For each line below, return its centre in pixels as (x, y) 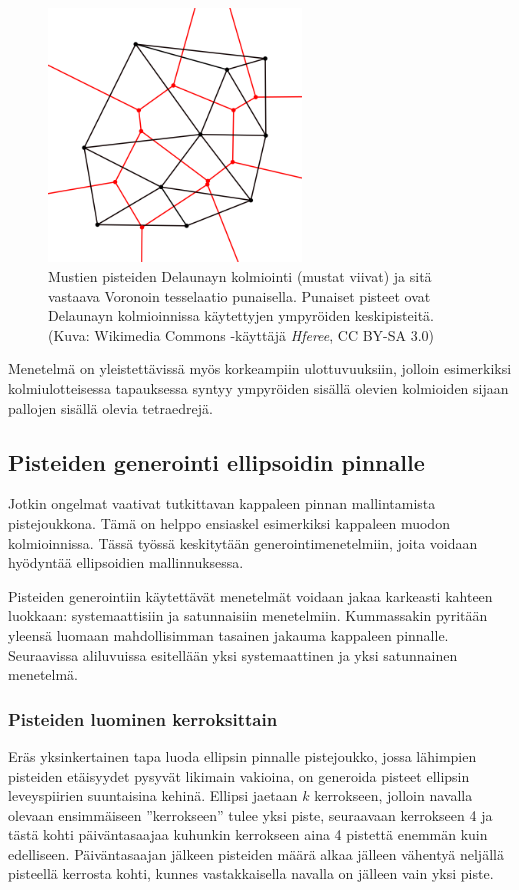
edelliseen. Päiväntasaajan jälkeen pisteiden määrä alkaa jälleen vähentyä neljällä (256, 853)
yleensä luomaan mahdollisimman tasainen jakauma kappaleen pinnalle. (228, 634)
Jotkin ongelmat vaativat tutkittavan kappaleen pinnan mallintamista (222, 503)
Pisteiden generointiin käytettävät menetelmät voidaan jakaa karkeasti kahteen (250, 595)
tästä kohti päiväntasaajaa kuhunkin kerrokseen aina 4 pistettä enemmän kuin (248, 834)
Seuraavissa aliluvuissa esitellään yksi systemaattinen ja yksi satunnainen (233, 654)
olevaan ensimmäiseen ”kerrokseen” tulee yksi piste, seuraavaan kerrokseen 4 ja (250, 814)
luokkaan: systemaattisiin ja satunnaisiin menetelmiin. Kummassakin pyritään (248, 615)
